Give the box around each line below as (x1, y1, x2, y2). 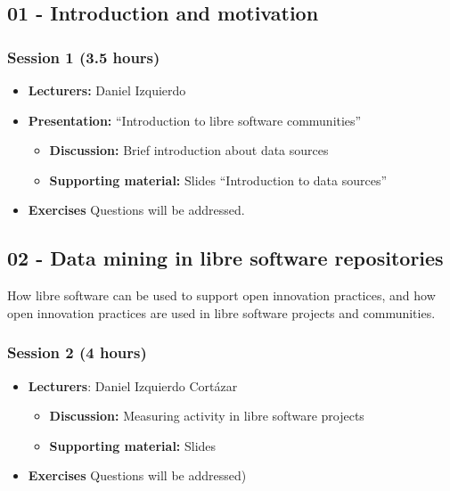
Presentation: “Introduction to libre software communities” (28, 110, 362, 129)
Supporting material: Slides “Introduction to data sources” (49, 170, 388, 189)
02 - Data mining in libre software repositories (7, 244, 444, 272)
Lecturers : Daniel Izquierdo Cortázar (28, 376, 238, 395)
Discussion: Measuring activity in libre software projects (49, 406, 364, 425)
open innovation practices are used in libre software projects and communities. (7, 303, 436, 322)
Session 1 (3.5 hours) (7, 45, 160, 68)
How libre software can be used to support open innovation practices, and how (7, 286, 436, 305)
